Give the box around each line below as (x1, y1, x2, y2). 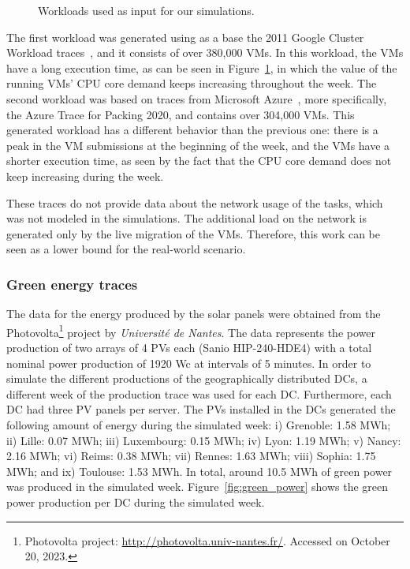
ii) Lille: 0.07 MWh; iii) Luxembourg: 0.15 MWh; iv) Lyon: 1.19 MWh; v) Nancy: (6, 432, 401, 448)
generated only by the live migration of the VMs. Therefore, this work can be (6, 225, 381, 241)
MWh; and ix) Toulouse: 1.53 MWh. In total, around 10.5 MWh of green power (6, 462, 393, 479)
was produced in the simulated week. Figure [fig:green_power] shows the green (6, 478, 389, 495)
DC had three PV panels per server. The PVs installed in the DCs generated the (6, 401, 396, 417)
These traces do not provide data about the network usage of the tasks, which (6, 194, 383, 211)
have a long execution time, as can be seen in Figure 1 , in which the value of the (6, 59, 397, 76)
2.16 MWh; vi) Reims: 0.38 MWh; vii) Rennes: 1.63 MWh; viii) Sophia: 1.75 (6, 447, 376, 464)
